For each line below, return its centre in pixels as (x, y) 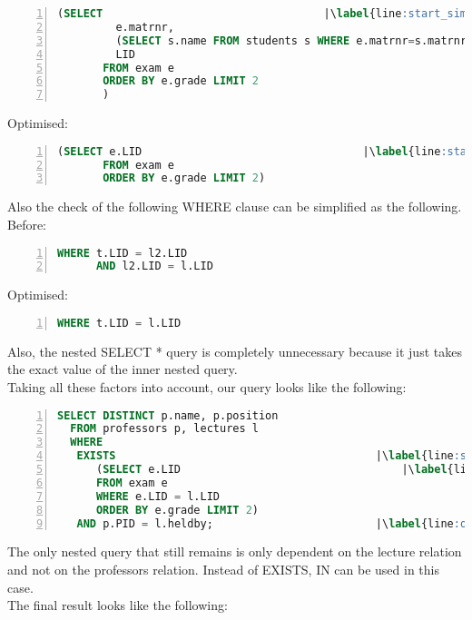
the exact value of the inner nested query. (123, 369)
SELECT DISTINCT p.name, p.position (168, 415)
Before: (27, 224)
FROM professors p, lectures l (164, 429)
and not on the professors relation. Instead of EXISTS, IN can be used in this (224, 569)
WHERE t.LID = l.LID (119, 323)
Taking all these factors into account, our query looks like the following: (207, 386)
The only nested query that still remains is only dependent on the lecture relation (235, 551)
